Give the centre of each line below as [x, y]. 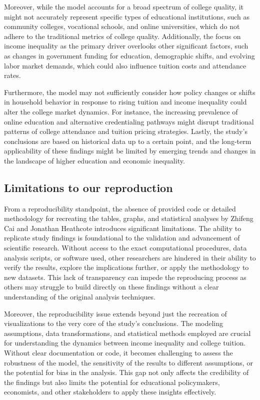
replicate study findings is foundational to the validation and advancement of [122, 238]
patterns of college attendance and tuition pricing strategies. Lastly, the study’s [126, 131]
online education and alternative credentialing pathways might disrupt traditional [129, 121]
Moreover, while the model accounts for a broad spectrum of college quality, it [124, 6]
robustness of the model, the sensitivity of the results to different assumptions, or [128, 362]
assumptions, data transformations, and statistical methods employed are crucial [127, 333]
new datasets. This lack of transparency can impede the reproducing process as [125, 277]
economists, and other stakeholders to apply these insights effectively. [110, 392]
